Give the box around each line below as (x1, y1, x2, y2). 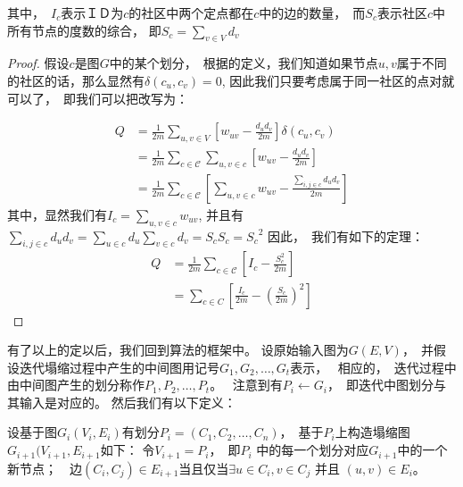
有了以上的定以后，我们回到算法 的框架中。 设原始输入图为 (7, 340, 349, 359)
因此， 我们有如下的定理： (268, 226, 425, 245)
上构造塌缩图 (335, 423, 410, 441)
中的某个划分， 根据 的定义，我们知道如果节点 (109, 54, 378, 72)
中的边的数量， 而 (259, 4, 366, 21)
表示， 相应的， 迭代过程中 (290, 357, 457, 376)
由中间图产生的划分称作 (7, 375, 145, 394)
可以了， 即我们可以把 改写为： (7, 88, 188, 107)
